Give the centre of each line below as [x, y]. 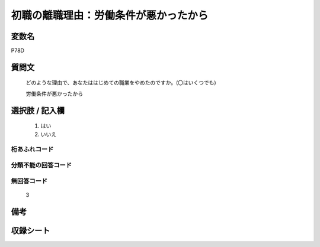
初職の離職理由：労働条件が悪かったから [110, 15]
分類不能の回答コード [41, 165]
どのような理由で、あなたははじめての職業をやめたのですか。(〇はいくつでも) [121, 83]
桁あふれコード [32, 149]
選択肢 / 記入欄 [38, 110]
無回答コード [29, 181]
